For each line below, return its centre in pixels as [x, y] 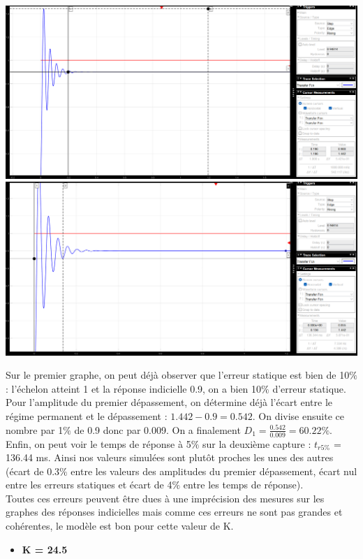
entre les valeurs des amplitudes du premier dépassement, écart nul [214, 471]
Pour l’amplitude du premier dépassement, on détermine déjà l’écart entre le [169, 402]
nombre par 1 [35, 429]
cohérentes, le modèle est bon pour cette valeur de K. [120, 526]
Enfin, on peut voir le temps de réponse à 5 [98, 443]
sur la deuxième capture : [257, 443]
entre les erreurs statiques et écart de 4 [89, 485]
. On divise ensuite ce [298, 416]
